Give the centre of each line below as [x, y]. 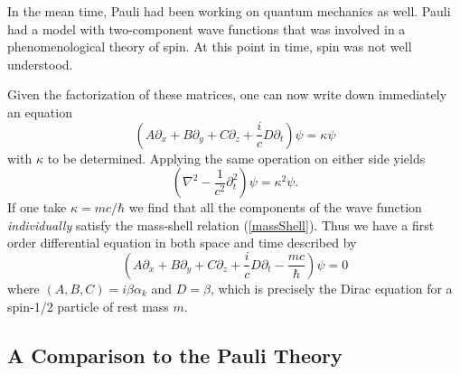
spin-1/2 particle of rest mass [88, 306]
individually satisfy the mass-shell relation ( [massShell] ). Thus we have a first [221, 224]
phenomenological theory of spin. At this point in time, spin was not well [210, 47]
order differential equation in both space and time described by [182, 243]
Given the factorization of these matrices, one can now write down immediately [227, 94]
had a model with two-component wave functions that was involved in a [207, 28]
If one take [37, 207]
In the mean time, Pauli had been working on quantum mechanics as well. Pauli [229, 11]
